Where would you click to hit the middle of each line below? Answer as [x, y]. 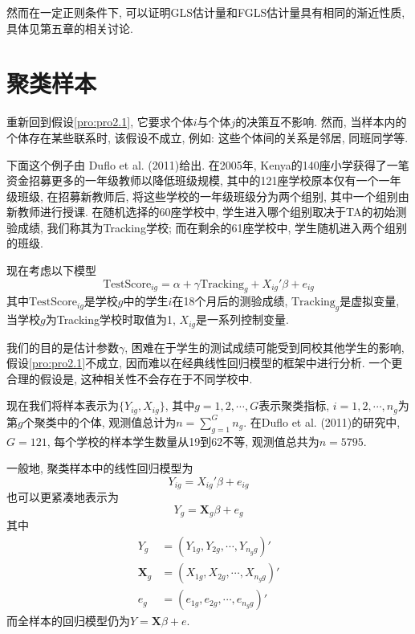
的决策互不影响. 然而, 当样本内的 [321, 122]
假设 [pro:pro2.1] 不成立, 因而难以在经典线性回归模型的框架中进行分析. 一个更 [205, 363]
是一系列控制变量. [242, 319]
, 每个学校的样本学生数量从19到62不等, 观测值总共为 [183, 441]
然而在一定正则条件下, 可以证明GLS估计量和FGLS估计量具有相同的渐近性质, [206, 12]
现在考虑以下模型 [51, 270]
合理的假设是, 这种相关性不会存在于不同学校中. [130, 378]
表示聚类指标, [294, 405]
